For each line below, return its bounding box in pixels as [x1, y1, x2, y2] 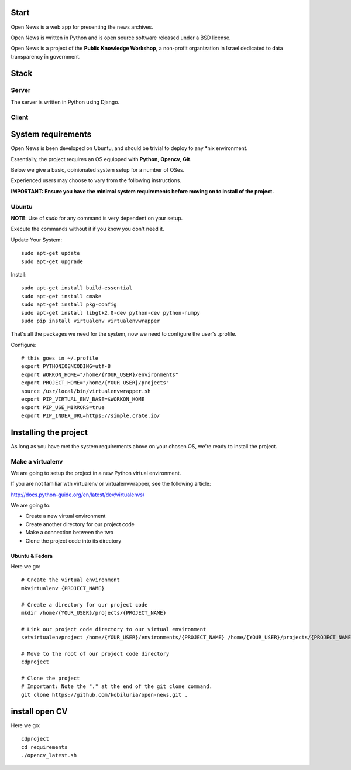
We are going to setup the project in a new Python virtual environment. [11, 469, 181, 476]
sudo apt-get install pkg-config [21, 301, 117, 308]
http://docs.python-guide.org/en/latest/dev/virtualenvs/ [11, 491, 145, 498]
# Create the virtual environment [21, 577, 120, 583]
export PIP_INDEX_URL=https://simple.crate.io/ [21, 412, 160, 419]
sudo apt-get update [21, 250, 80, 257]
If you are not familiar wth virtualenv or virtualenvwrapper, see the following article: [11, 481, 211, 488]
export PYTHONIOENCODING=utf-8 [21, 363, 111, 370]
